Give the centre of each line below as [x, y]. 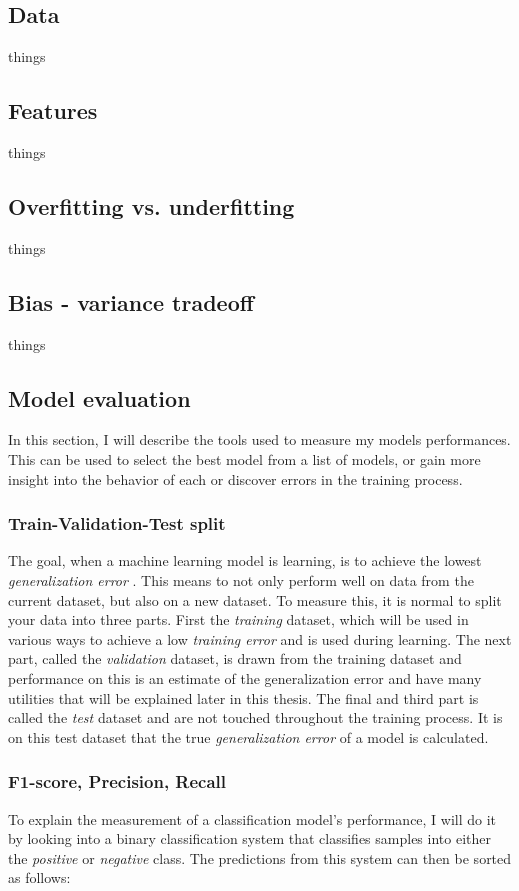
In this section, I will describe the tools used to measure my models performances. [259, 439]
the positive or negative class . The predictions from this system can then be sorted [260, 857]
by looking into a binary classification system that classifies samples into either [249, 838]
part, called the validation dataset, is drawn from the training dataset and [235, 658]
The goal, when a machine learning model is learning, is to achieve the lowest [245, 560]
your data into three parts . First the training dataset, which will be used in [238, 619]
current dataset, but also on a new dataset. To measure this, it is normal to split [255, 599]
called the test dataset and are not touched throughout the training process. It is [255, 717]
